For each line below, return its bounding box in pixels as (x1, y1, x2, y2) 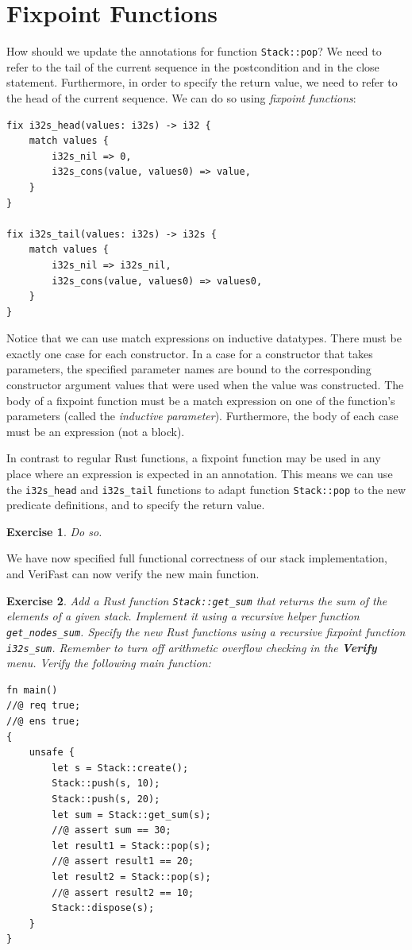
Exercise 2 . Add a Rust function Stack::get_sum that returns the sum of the (6, 592, 387, 608)
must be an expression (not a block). (6, 423, 185, 439)
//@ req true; (6, 700, 81, 712)
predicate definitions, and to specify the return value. (6, 496, 265, 513)
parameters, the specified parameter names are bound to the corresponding (6, 361, 372, 377)
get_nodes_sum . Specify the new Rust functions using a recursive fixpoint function (6, 623, 406, 639)
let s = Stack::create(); (52, 762, 189, 774)
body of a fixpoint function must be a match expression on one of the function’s (6, 392, 395, 408)
